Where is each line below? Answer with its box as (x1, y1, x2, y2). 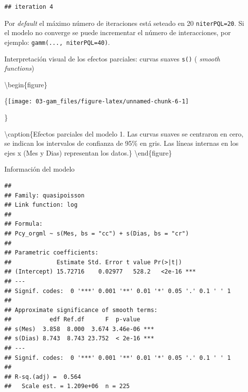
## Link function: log (4, 201, 78, 209)
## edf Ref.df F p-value (4, 316, 141, 323)
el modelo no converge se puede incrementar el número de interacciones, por (4, 27, 231, 38)
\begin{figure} (4, 79, 48, 89)
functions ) (4, 63, 35, 73)
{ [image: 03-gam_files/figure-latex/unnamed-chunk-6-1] (4, 96, 189, 106)
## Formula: (4, 220, 43, 228)
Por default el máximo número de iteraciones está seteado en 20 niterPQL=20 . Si (4, 18, 244, 28)
